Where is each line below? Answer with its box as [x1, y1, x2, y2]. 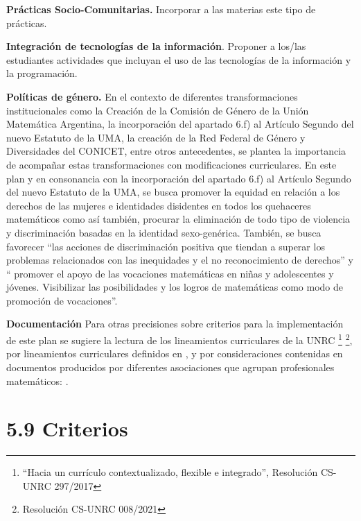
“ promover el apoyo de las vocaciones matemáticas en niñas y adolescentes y [6, 266, 334, 280]
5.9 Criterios [6, 414, 128, 443]
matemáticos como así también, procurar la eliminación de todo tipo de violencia [6, 212, 351, 226]
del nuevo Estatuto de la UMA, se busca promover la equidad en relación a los [6, 185, 340, 199]
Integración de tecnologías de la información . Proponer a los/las [6, 39, 306, 53]
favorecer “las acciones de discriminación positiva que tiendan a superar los [6, 239, 325, 253]
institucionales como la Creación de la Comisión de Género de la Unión [6, 103, 309, 117]
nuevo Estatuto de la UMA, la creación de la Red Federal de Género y [6, 130, 306, 144]
